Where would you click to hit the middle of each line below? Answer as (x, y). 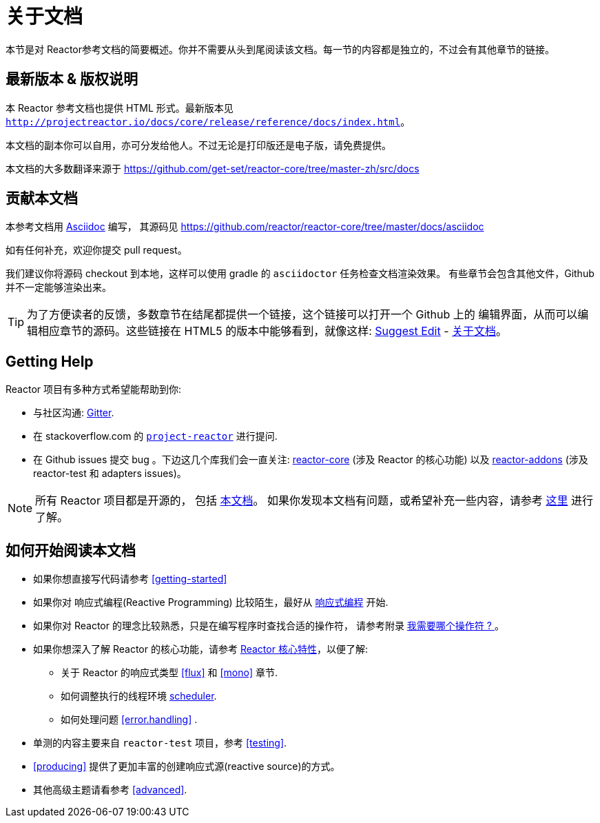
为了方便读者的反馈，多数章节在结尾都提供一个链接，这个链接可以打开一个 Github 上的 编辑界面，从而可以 (302, 315)
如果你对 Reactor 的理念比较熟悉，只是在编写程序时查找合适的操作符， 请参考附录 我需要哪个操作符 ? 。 (269, 626)
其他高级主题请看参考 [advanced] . (110, 790)
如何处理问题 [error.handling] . (129, 720)
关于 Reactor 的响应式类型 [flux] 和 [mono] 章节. (169, 673)
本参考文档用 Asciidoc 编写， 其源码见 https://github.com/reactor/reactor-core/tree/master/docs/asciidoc (245, 227)
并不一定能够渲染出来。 (59, 287)
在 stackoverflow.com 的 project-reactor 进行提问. (155, 436)
